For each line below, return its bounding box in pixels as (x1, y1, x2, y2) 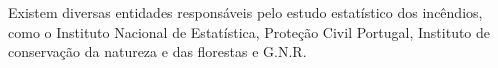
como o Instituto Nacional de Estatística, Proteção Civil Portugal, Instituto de (8, 21, 491, 42)
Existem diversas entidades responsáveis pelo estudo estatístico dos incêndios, (8, 2, 483, 22)
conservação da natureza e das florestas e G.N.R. (8, 41, 307, 62)
